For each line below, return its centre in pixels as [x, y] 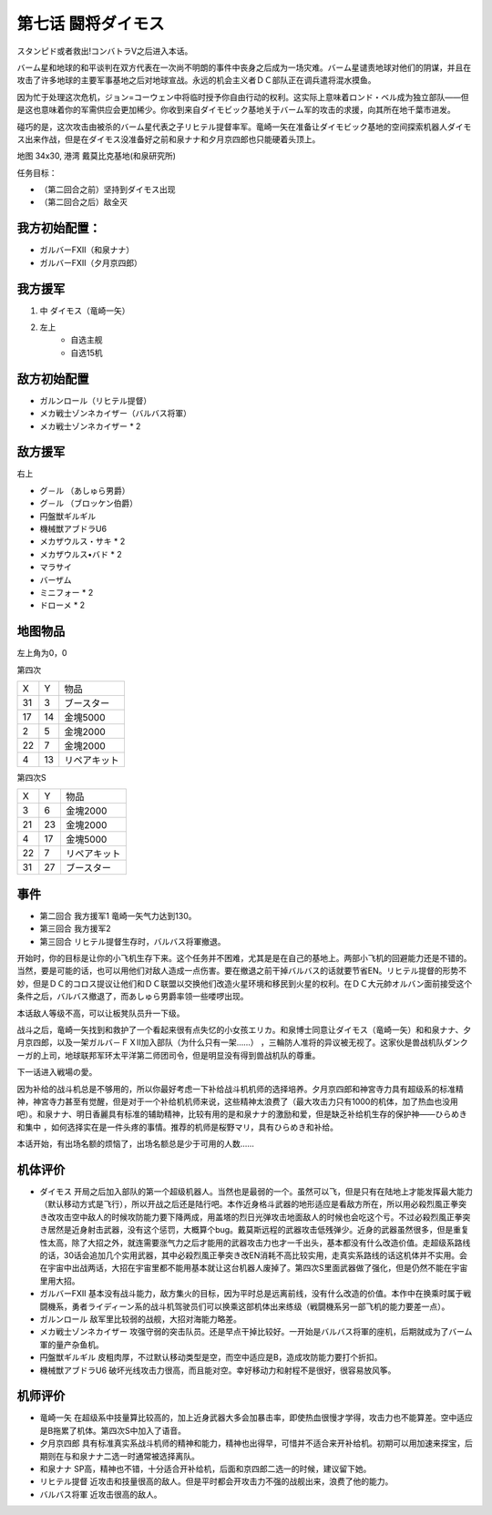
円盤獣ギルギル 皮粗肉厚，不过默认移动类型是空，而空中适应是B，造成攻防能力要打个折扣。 [211, 1357]
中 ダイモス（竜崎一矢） [85, 311]
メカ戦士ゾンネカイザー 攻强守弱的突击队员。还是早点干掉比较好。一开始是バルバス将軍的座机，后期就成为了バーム [256, 1332]
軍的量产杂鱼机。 [72, 1345]
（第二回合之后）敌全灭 [83, 202]
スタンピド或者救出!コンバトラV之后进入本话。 [105, 51]
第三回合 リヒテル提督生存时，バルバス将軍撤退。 [133, 941]
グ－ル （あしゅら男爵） [85, 490]
